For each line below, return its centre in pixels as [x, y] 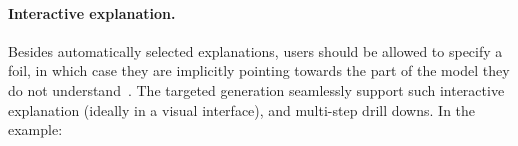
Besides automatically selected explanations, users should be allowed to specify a [255, 50]
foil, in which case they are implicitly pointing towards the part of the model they [259, 70]
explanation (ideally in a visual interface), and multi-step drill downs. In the [242, 109]
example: [35, 129]
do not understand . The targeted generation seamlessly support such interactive [256, 89]
